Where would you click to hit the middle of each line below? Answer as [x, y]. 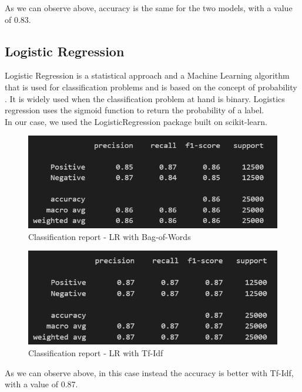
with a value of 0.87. [41, 384]
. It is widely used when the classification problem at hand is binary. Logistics [145, 98]
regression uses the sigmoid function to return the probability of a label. [135, 110]
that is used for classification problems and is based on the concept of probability [151, 87]
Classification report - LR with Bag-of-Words [110, 236]
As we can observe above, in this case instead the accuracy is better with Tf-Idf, [149, 372]
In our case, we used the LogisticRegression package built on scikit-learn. [136, 121]
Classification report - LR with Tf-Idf [96, 352]
